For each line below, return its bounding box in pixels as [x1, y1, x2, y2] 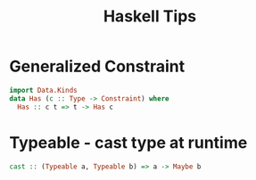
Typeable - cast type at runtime [9, 132, 248, 152]
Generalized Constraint [9, 56, 186, 77]
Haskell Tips [103, 6, 197, 27]
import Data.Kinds [9, 86, 78, 94]
